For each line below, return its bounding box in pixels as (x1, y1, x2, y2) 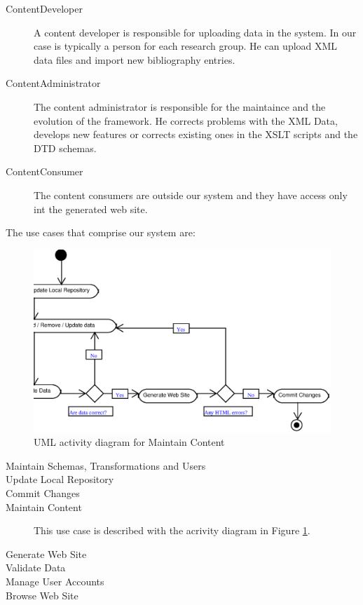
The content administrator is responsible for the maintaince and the (34, 99, 326, 114)
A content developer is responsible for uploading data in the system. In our (34, 25, 357, 39)
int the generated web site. (34, 201, 148, 216)
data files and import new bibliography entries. (34, 52, 235, 67)
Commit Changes (6, 485, 80, 500)
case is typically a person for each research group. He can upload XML (34, 39, 338, 53)
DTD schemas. (34, 140, 97, 155)
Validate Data (6, 560, 66, 575)
